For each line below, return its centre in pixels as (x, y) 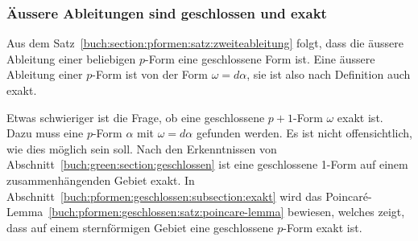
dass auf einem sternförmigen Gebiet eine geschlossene (140, 227)
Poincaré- (349, 196)
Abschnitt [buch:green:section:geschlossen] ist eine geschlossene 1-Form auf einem (207, 164)
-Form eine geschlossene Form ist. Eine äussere (260, 58)
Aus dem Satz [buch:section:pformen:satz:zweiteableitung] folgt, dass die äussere (205, 43)
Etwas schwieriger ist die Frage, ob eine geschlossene (136, 117)
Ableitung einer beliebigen (71, 58)
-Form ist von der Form (150, 74)
